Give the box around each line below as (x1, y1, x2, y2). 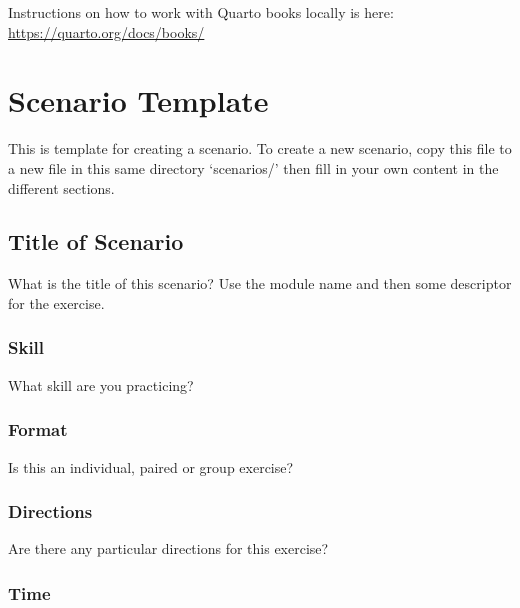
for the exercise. (8, 292, 105, 313)
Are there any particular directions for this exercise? (8, 538, 329, 559)
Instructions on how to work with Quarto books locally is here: (8, 2, 394, 22)
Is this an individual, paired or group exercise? (8, 456, 294, 477)
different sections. (8, 177, 115, 198)
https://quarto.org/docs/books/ (8, 21, 205, 42)
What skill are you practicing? (8, 374, 194, 395)
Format (8, 417, 68, 442)
